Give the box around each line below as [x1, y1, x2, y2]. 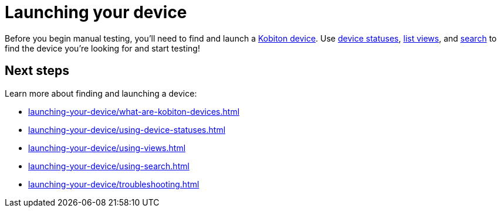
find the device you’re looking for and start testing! [5, 43, 200, 53]
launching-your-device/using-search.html [28, 160, 189, 171]
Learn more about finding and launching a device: [5, 88, 197, 98]
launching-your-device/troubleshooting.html [28, 179, 199, 189]
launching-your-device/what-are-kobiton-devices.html [28, 106, 240, 117]
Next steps [5, 63, 69, 78]
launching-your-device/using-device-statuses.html [28, 124, 226, 135]
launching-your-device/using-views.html [28, 142, 186, 153]
